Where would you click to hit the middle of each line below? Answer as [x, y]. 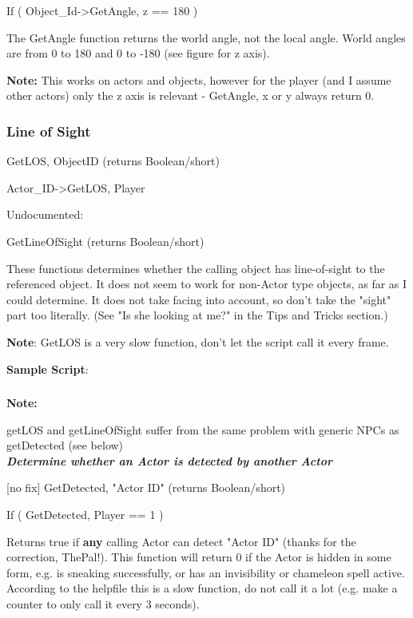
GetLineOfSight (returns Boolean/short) [105, 241]
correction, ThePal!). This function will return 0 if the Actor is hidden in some [199, 557]
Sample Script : [48, 368]
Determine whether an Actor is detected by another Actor [169, 460]
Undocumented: [45, 214]
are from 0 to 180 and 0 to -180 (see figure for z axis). [138, 53]
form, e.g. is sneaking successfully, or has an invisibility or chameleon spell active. [206, 572]
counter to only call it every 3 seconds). [103, 603]
